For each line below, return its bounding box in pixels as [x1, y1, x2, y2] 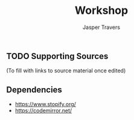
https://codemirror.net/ [14, 107, 72, 115]
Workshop [74, 4, 129, 17]
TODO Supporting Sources [6, 51, 109, 61]
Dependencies [6, 84, 62, 95]
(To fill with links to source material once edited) [6, 67, 126, 74]
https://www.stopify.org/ [14, 101, 77, 108]
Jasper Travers [82, 24, 121, 31]
